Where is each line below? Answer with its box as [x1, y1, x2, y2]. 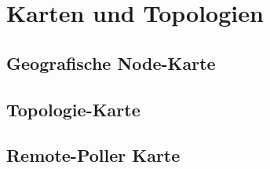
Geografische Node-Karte [6, 50, 216, 75]
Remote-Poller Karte [6, 143, 181, 167]
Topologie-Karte [6, 97, 140, 121]
